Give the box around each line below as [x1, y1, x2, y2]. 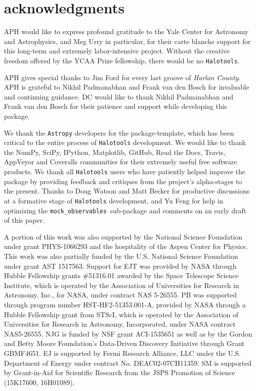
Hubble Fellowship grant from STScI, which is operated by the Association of [4, 309, 239, 319]
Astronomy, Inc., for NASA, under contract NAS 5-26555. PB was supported [4, 290, 237, 300]
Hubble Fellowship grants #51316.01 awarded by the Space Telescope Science [4, 270, 239, 281]
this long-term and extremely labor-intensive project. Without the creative [4, 46, 230, 56]
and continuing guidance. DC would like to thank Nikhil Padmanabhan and [4, 91, 234, 101]
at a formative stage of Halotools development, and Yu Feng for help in [4, 195, 223, 205]
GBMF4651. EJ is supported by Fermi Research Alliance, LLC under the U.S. [4, 347, 241, 358]
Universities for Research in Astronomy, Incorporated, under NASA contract [4, 319, 236, 329]
